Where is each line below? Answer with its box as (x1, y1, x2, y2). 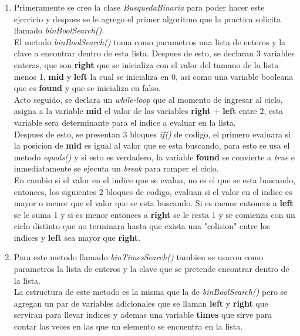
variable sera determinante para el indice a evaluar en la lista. (14, 116, 236, 128)
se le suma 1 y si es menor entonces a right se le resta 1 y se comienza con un (14, 208, 295, 220)
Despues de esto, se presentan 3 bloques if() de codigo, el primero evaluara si (14, 127, 291, 140)
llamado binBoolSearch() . (14, 24, 105, 36)
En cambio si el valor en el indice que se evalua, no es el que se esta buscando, (14, 173, 296, 186)
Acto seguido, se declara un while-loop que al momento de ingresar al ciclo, (14, 93, 283, 105)
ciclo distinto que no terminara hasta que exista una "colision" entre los (14, 220, 270, 232)
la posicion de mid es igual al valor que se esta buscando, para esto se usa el (14, 139, 290, 152)
